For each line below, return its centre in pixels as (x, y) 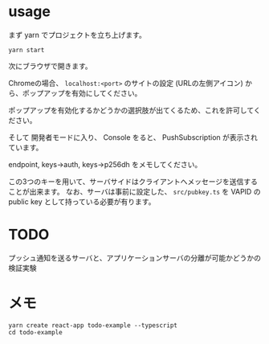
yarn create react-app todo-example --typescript (93, 325)
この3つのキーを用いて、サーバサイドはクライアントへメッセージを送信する (133, 181)
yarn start (26, 50)
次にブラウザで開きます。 (50, 66)
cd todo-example (35, 332)
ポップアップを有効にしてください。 (82, 93)
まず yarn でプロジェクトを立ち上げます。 (77, 35)
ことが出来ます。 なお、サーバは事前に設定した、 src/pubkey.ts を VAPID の (134, 191)
